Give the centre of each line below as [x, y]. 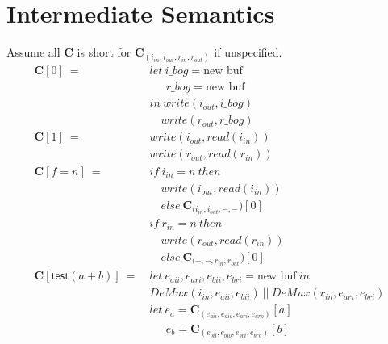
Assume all [33, 52]
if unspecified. [248, 52]
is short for [104, 52]
